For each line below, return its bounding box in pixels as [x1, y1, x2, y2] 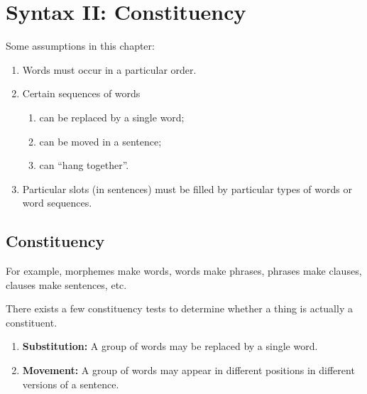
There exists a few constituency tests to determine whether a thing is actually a [6, 301, 353, 316]
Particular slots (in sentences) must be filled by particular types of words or [22, 181, 352, 196]
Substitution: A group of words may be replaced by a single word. [22, 339, 318, 354]
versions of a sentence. [22, 376, 119, 391]
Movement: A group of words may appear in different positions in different [22, 363, 355, 378]
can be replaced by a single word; [39, 109, 185, 124]
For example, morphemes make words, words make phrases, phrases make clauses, [6, 263, 362, 278]
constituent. [6, 314, 57, 329]
